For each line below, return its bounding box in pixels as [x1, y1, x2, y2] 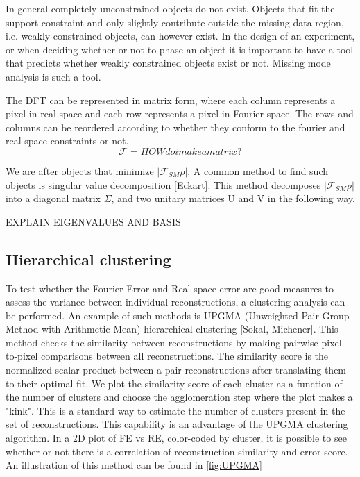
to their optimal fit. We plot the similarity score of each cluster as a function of [6, 376, 343, 390]
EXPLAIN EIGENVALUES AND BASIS [6, 214, 181, 228]
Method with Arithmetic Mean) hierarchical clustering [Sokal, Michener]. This [6, 321, 338, 336]
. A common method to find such [187, 163, 328, 178]
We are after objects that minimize [6, 163, 154, 178]
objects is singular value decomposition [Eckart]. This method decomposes [6, 177, 321, 192]
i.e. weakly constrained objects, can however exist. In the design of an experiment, [6, 28, 355, 43]
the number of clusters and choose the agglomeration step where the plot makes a [6, 390, 353, 404]
